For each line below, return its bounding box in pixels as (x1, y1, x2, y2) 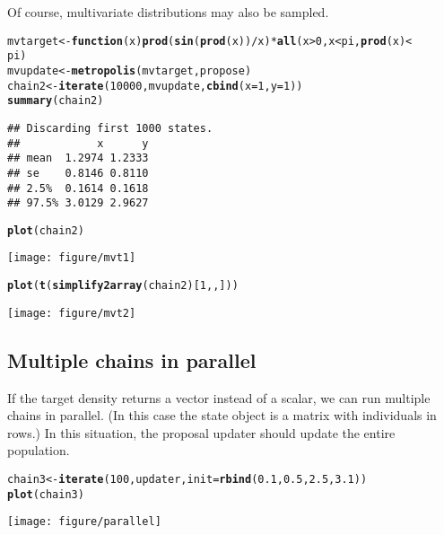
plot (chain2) (7, 224, 84, 237)
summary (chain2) (7, 94, 104, 108)
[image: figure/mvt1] (7, 251, 136, 265)
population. (7, 441, 70, 460)
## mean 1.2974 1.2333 (7, 152, 149, 165)
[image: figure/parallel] (7, 515, 161, 529)
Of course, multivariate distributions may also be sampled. (7, 3, 329, 21)
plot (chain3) (7, 487, 84, 501)
